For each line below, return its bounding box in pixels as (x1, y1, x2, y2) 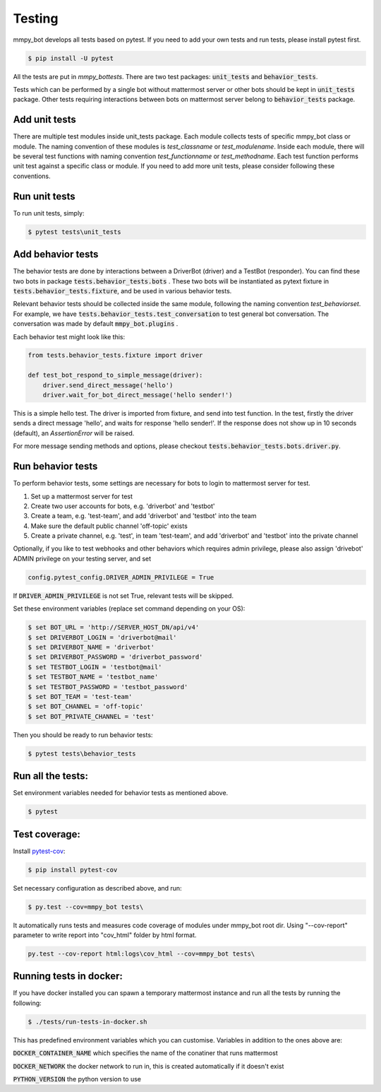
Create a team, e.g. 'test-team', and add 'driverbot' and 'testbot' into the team (30, 512, 257, 520)
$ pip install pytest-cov (28, 866, 118, 874)
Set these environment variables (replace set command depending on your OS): (13, 604, 246, 613)
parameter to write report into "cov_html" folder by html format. (13, 930, 197, 939)
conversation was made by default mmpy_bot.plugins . (13, 319, 179, 328)
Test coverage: (13, 828, 81, 840)
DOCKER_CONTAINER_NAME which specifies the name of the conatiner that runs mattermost (13, 1049, 278, 1057)
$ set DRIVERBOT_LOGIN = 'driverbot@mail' (28, 633, 177, 641)
